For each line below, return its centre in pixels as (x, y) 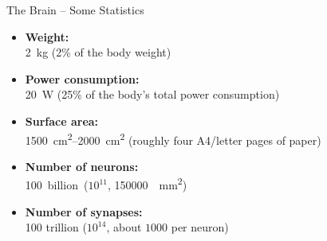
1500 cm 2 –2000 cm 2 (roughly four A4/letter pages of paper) (173, 138)
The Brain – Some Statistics (75, 10)
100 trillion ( (56, 227)
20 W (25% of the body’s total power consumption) (152, 94)
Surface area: (62, 120)
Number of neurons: (82, 166)
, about (124, 227)
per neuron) (200, 227)
